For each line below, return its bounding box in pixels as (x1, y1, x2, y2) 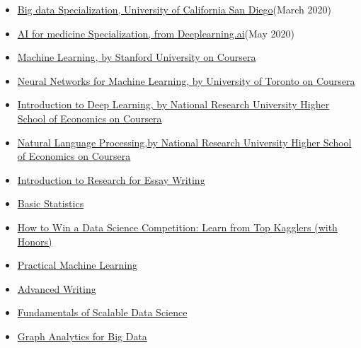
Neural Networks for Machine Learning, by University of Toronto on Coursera (17, 73, 355, 88)
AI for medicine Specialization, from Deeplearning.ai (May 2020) (17, 25, 294, 40)
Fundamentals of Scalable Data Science (17, 305, 188, 320)
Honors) (17, 233, 52, 248)
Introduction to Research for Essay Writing (17, 172, 205, 187)
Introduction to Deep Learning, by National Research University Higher (17, 97, 330, 112)
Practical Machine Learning (17, 257, 138, 272)
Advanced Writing (17, 281, 96, 296)
